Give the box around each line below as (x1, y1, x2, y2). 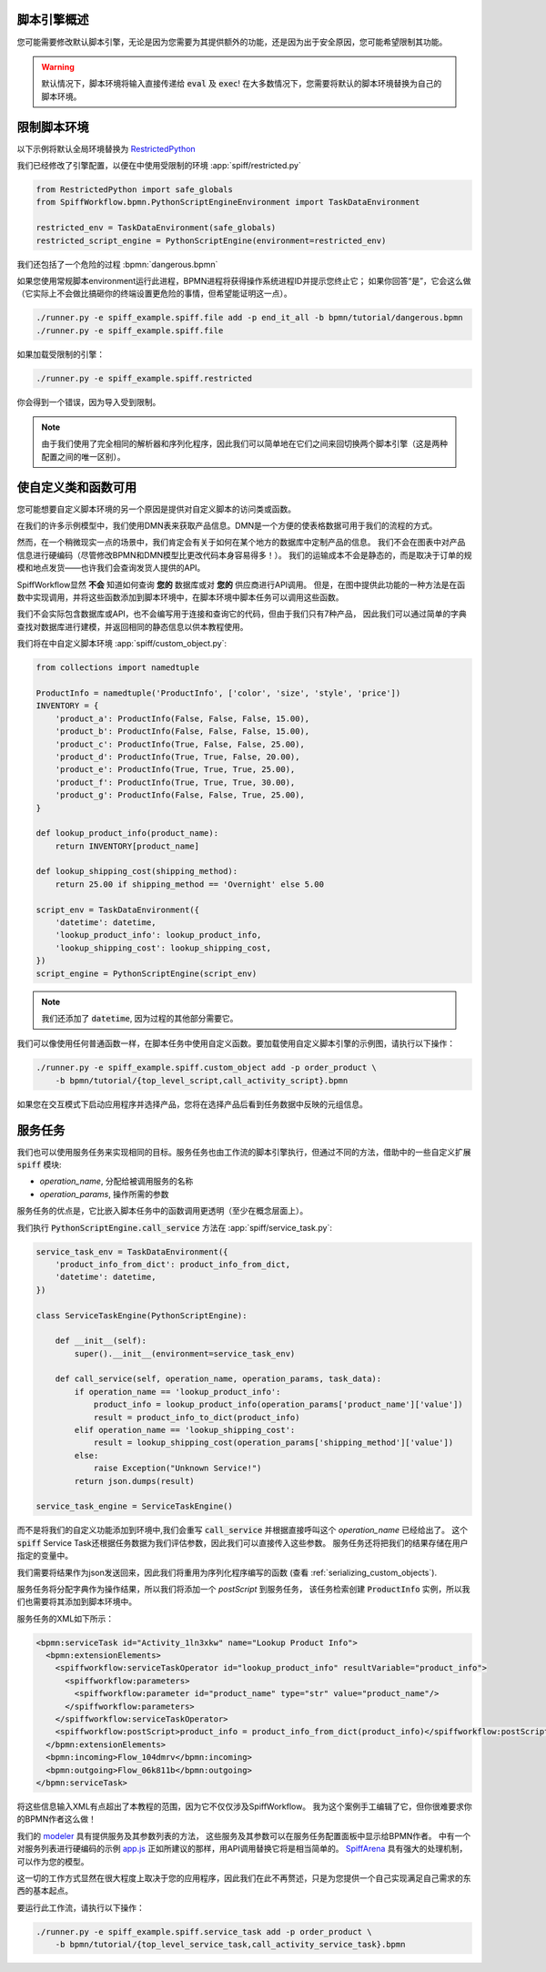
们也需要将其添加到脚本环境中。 (16, 1596, 136, 1607)
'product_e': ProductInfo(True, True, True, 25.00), (55, 765, 296, 775)
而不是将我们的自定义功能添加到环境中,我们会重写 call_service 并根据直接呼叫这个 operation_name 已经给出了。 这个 (16, 1525, 469, 1536)
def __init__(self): (55, 1336, 147, 1347)
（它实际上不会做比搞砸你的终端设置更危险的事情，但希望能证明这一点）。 (16, 288, 292, 300)
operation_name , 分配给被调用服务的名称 (39, 1175, 194, 1187)
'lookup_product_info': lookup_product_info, (55, 930, 262, 940)
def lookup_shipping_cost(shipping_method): (35, 866, 238, 877)
